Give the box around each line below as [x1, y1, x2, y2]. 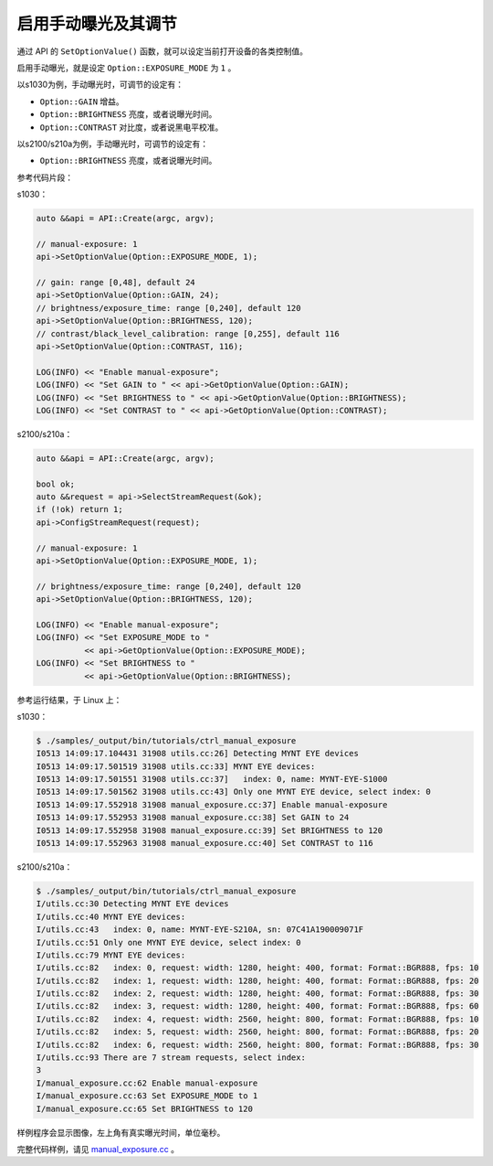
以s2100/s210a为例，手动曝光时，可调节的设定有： [16, 138, 209, 149]
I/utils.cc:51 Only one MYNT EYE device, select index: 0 [36, 937, 301, 947]
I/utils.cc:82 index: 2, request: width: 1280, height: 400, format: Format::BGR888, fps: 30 [36, 989, 479, 999]
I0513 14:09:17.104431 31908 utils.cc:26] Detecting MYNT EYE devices [36, 748, 360, 759]
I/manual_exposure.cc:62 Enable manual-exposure [36, 1077, 258, 1088]
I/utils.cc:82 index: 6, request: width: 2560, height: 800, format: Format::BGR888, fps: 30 [36, 1039, 479, 1050]
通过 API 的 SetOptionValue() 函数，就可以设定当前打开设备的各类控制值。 [16, 46, 308, 57]
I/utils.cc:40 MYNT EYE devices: [36, 911, 186, 922]
